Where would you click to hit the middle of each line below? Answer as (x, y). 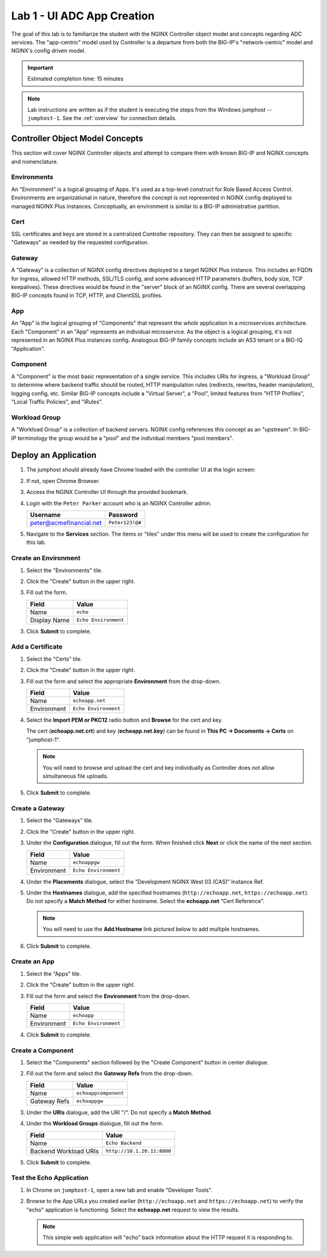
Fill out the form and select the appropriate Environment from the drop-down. (124, 681)
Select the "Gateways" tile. (60, 821)
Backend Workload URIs (64, 1151)
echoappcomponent (100, 1093)
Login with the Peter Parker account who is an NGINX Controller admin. (119, 503)
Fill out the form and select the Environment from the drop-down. (108, 996)
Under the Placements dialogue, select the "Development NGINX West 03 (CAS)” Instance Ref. (145, 881)
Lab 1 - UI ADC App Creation (83, 16)
